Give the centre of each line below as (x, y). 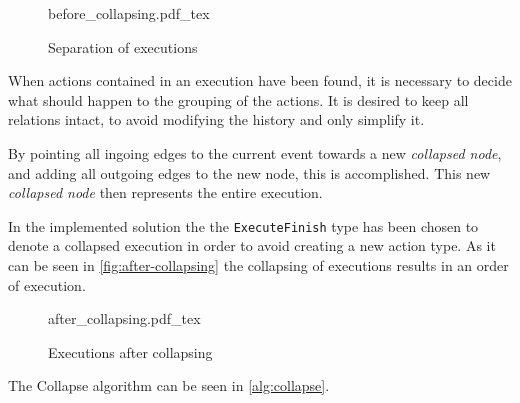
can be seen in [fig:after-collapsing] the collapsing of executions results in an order (258, 265)
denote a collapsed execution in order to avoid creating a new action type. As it (252, 245)
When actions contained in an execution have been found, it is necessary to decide (260, 80)
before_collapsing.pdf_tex (129, 13)
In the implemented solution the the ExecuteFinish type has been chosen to (243, 225)
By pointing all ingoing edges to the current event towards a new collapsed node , (255, 152)
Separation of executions (123, 46)
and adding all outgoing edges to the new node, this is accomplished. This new (249, 172)
